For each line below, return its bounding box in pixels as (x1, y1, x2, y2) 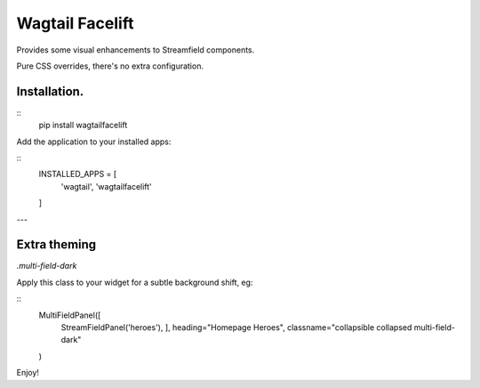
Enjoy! (16, 368, 40, 378)
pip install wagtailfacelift (38, 120, 128, 131)
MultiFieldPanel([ (38, 310, 101, 320)
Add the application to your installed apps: (16, 136, 172, 147)
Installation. (16, 84, 84, 99)
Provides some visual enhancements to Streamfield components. (16, 44, 255, 55)
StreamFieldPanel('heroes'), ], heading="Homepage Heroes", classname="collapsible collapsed (60, 322, 412, 333)
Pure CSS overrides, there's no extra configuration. (16, 61, 204, 71)
